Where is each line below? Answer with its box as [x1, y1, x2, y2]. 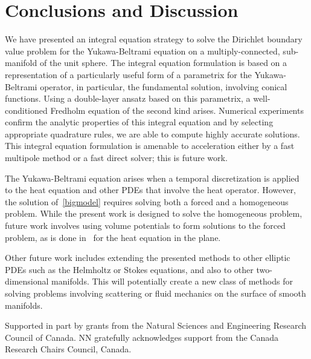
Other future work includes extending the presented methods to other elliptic [5, 251, 290, 264]
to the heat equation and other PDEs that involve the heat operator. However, [5, 183, 296, 196]
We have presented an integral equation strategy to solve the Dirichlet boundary [5, 33, 303, 45]
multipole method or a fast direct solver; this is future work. [5, 151, 228, 164]
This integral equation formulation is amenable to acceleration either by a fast [5, 139, 295, 152]
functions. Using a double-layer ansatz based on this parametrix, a [5, 92, 251, 105]
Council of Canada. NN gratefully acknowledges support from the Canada [5, 331, 278, 343]
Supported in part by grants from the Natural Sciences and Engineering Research [5, 319, 307, 332]
